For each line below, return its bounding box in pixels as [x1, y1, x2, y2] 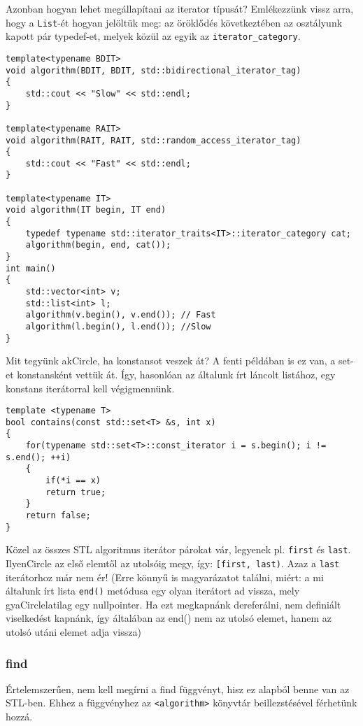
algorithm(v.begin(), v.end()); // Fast [25, 310, 216, 320]
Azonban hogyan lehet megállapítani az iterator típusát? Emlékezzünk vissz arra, [6, 1, 354, 15]
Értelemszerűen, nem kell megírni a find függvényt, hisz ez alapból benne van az [6, 681, 350, 696]
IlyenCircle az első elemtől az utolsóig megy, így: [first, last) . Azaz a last [6, 555, 340, 570]
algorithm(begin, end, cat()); [25, 240, 171, 250]
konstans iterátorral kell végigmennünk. [6, 380, 175, 395]
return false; [25, 511, 91, 520]
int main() [6, 263, 56, 273]
